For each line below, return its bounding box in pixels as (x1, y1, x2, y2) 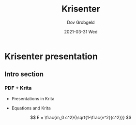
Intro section (4, 70, 44, 78)
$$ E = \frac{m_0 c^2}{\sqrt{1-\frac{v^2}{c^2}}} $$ (30, 114, 132, 120)
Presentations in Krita (11, 95, 55, 101)
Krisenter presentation (4, 51, 98, 62)
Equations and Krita (11, 105, 51, 111)
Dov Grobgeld (67, 19, 95, 25)
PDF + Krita (4, 85, 32, 92)
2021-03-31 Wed (64, 29, 98, 34)
